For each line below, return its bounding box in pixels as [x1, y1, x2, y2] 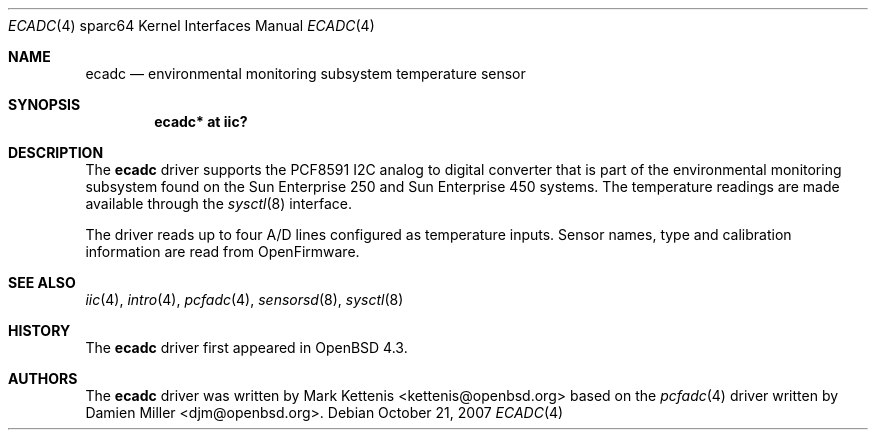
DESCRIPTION [8, 144, 104, 161]
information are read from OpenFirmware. [85, 243, 360, 260]
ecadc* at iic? [154, 113, 248, 130]
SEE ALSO [8, 274, 76, 291]
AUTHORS [8, 370, 78, 387]
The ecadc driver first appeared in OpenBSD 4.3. [85, 339, 408, 356]
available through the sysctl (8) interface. [85, 195, 352, 212]
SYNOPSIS [8, 96, 81, 113]
